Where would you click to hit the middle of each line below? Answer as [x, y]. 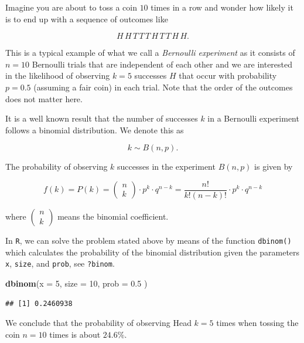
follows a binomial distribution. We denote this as [95, 130]
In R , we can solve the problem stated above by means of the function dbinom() [148, 240]
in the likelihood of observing [58, 75]
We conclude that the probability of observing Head [98, 323]
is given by [274, 167]
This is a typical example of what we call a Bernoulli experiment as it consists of [150, 53]
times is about [75, 334]
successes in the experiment [166, 167]
